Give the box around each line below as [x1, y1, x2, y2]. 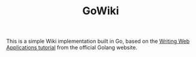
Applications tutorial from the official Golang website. [6, 44, 138, 51]
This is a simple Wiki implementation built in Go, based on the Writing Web [6, 37, 190, 45]
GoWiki [82, 4, 119, 18]
